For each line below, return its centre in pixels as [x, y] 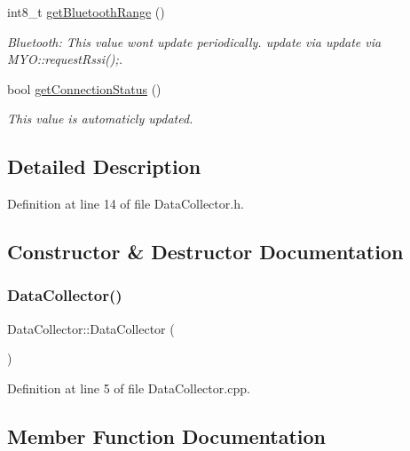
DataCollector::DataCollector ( [91, 328]
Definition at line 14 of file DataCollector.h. [126, 204]
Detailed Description [104, 166]
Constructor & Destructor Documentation [205, 252]
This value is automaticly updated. [100, 119]
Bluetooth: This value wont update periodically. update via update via [194, 41]
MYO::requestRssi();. [65, 59]
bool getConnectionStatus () [84, 88]
